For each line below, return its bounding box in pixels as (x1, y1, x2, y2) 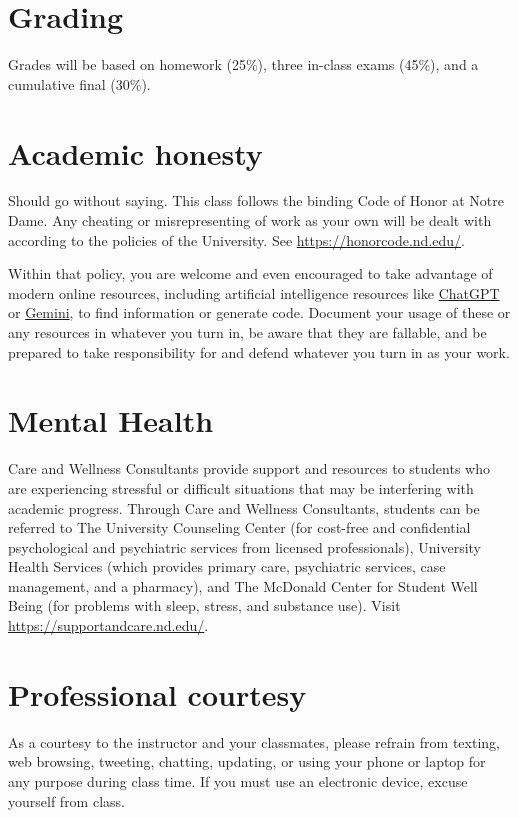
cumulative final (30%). (8, 73, 151, 94)
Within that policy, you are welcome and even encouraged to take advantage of (8, 263, 493, 284)
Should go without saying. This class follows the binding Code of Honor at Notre (8, 190, 504, 211)
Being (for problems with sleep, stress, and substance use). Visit (8, 595, 401, 616)
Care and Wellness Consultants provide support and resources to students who (8, 458, 490, 479)
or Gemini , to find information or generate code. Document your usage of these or (8, 302, 511, 323)
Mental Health (8, 400, 214, 441)
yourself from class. (8, 790, 125, 811)
